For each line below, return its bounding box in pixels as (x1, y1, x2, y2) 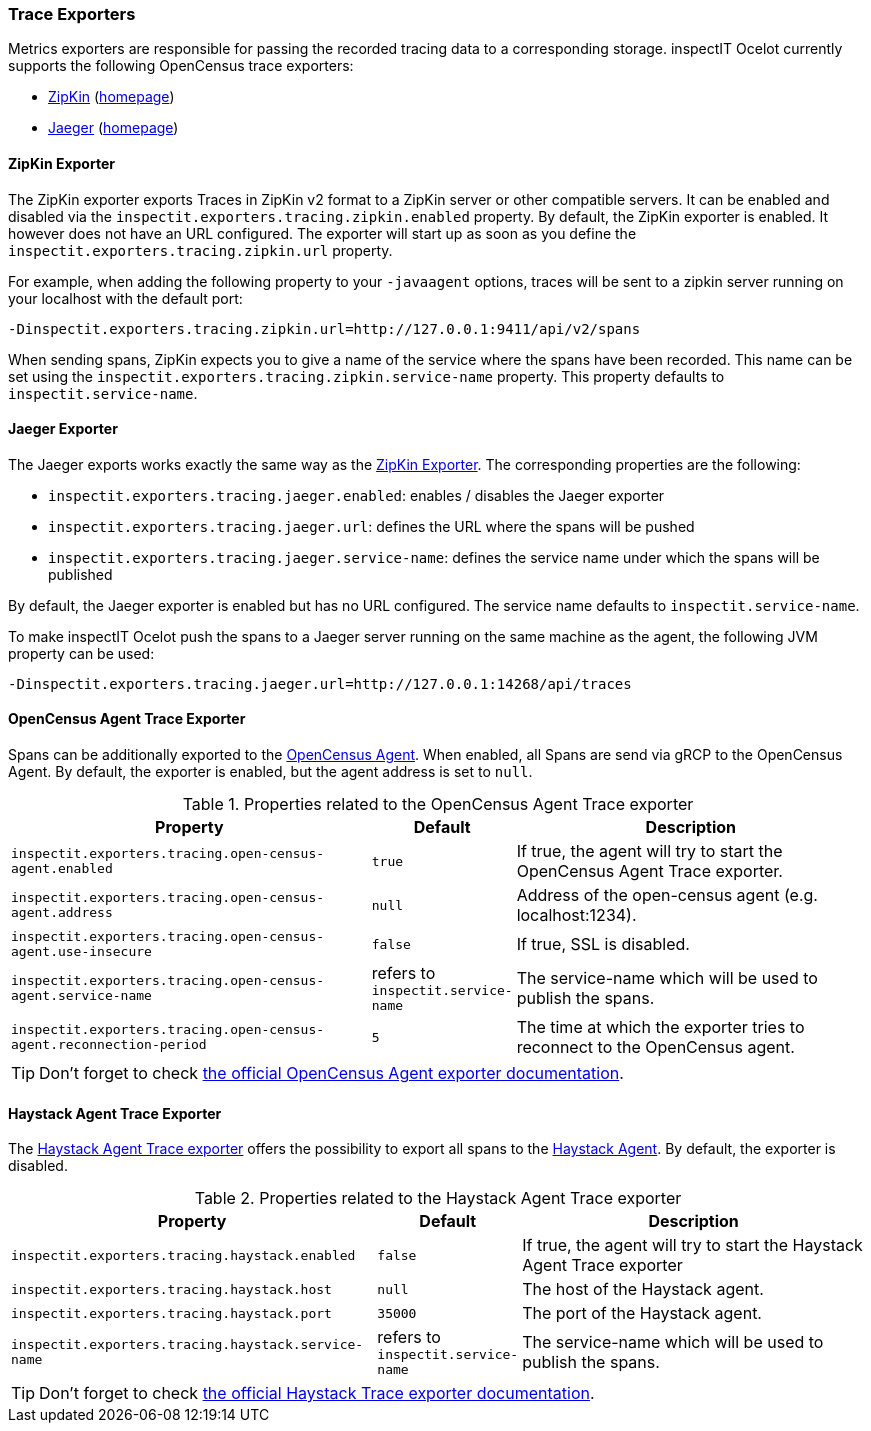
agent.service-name (11, 988, 152, 1004)
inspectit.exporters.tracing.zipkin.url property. (8, 241, 393, 259)
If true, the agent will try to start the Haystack (522, 1235, 863, 1256)
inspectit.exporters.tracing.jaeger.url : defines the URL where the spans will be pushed (48, 517, 695, 535)
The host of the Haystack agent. (522, 1279, 764, 1300)
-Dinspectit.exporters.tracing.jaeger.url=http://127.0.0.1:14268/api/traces (8, 675, 632, 692)
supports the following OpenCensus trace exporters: (8, 57, 354, 75)
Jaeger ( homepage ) (48, 119, 179, 137)
